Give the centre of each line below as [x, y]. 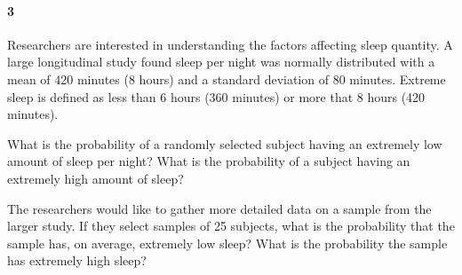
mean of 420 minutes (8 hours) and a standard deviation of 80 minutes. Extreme [227, 79]
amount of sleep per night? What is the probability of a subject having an [209, 161]
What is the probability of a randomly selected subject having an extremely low [225, 143]
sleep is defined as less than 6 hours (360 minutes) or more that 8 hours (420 [216, 96]
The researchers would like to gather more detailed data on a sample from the [219, 208]
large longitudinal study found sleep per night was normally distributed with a [221, 62]
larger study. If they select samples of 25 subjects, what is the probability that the [231, 226]
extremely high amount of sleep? [96, 178]
